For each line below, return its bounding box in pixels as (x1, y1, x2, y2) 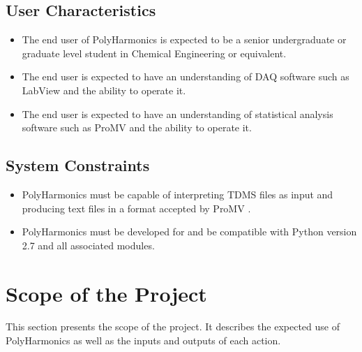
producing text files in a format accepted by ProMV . (22, 200, 251, 215)
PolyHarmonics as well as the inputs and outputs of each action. (6, 333, 281, 348)
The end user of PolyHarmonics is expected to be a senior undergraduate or (22, 32, 347, 47)
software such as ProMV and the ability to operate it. (22, 120, 252, 135)
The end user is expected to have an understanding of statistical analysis (22, 106, 333, 121)
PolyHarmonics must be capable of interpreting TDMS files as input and (22, 186, 333, 201)
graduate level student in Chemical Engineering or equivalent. (22, 45, 287, 60)
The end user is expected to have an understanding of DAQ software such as (22, 69, 349, 84)
